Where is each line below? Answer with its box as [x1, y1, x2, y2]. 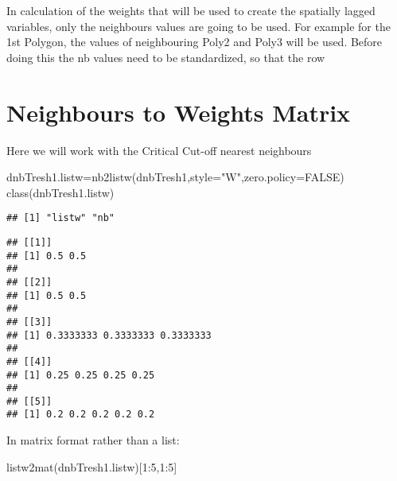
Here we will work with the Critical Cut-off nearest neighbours [6, 142, 312, 158]
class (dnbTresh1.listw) [6, 184, 115, 200]
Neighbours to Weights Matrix [6, 95, 351, 128]
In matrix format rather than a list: [6, 432, 180, 448]
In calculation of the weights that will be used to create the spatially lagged [6, 2, 376, 18]
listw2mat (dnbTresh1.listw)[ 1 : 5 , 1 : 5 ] [6, 458, 177, 475]
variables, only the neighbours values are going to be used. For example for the [6, 17, 391, 34]
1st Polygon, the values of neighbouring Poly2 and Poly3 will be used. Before [6, 33, 383, 50]
